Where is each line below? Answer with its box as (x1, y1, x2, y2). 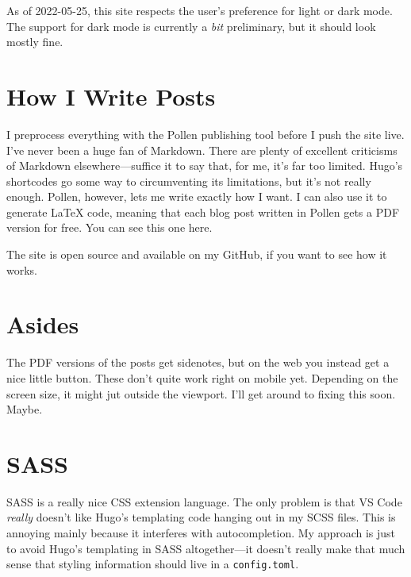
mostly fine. (6, 33, 63, 50)
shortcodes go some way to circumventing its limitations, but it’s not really (6, 172, 371, 189)
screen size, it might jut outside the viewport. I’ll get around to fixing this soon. (6, 385, 396, 402)
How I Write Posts (6, 79, 216, 112)
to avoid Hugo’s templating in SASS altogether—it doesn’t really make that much (6, 540, 405, 556)
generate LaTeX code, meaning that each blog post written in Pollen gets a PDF (6, 203, 400, 220)
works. (6, 261, 38, 278)
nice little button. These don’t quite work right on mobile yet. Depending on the (6, 369, 398, 386)
